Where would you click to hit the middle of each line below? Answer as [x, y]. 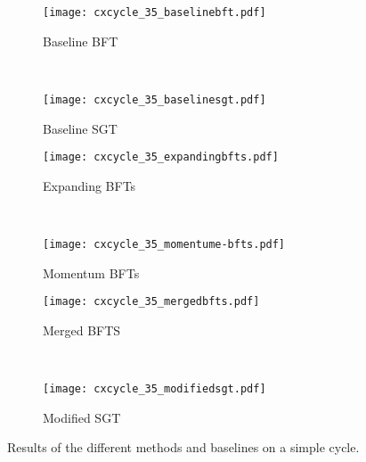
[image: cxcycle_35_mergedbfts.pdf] [151, 302]
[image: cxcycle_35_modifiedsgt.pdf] [155, 389]
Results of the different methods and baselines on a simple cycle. [183, 447]
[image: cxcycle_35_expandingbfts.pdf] [161, 157]
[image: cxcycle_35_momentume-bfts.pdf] [164, 244]
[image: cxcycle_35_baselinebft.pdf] [155, 12]
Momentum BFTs [91, 272]
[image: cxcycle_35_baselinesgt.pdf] [155, 99]
